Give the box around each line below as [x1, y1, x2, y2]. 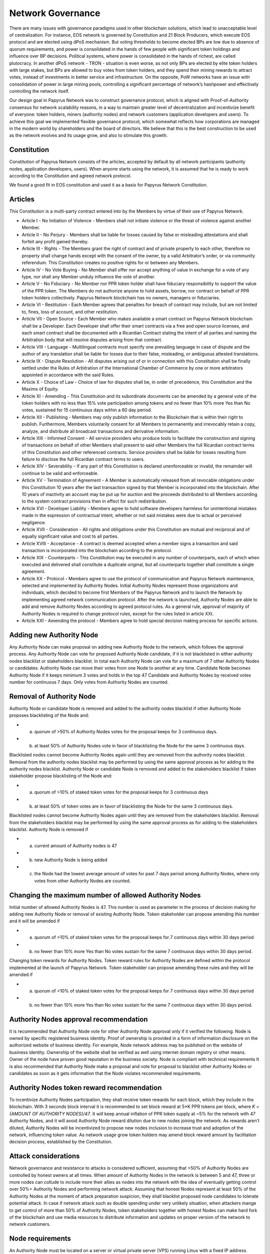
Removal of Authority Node [9, 692, 96, 701]
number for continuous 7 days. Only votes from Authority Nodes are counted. [9, 679, 169, 685]
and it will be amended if [9, 918, 60, 924]
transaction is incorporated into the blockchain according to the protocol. [21, 547, 172, 554]
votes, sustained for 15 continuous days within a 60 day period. [21, 407, 152, 413]
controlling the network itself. [9, 88, 69, 94]
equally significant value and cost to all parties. [21, 533, 119, 539]
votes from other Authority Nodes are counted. [34, 878, 131, 884]
